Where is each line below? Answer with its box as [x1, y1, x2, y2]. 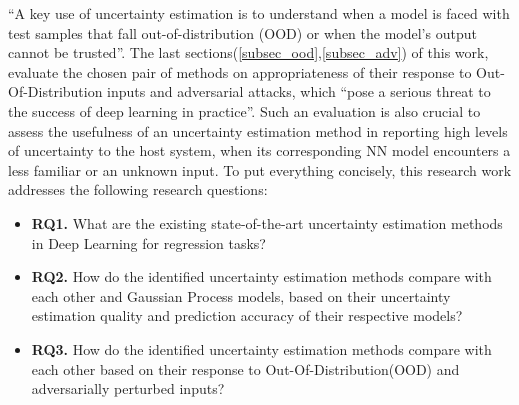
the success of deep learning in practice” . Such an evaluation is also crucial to [8, 100, 481, 121]
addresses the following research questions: [8, 179, 268, 200]
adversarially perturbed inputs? [31, 378, 225, 399]
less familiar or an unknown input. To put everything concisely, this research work [8, 159, 512, 180]
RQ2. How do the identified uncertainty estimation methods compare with [31, 266, 492, 287]
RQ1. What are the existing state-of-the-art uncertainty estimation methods [31, 212, 503, 233]
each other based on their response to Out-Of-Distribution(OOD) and [31, 358, 460, 379]
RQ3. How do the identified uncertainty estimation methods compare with [31, 338, 492, 359]
